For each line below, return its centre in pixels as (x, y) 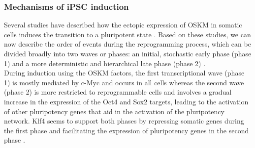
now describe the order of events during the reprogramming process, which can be (127, 44)
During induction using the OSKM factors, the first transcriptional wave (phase (124, 73)
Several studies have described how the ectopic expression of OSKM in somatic (123, 25)
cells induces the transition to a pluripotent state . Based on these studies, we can (127, 34)
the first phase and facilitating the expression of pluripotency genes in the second (127, 130)
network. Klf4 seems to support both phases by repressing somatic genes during (124, 121)
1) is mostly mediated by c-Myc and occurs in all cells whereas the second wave (124, 82)
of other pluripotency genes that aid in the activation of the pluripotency (114, 111)
